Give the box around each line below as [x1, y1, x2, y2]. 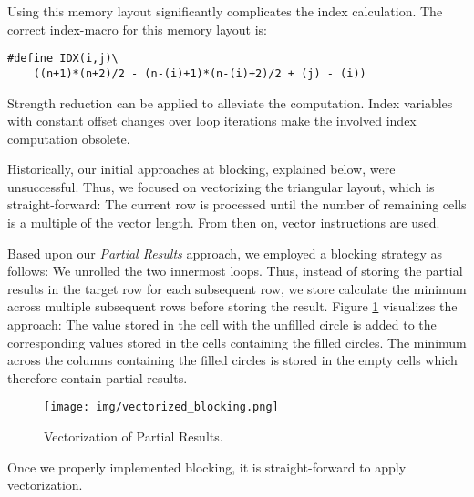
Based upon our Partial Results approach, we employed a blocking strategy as [7, 243, 443, 262]
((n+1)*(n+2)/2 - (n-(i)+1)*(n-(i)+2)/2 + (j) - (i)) [33, 66, 366, 80]
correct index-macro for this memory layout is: [7, 19, 267, 38]
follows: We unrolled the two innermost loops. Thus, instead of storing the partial [7, 261, 463, 280]
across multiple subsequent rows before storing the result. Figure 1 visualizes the [7, 297, 458, 316]
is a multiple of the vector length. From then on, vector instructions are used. [7, 213, 440, 232]
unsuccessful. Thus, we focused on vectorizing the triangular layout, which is [7, 177, 435, 196]
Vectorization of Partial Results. [44, 427, 223, 446]
